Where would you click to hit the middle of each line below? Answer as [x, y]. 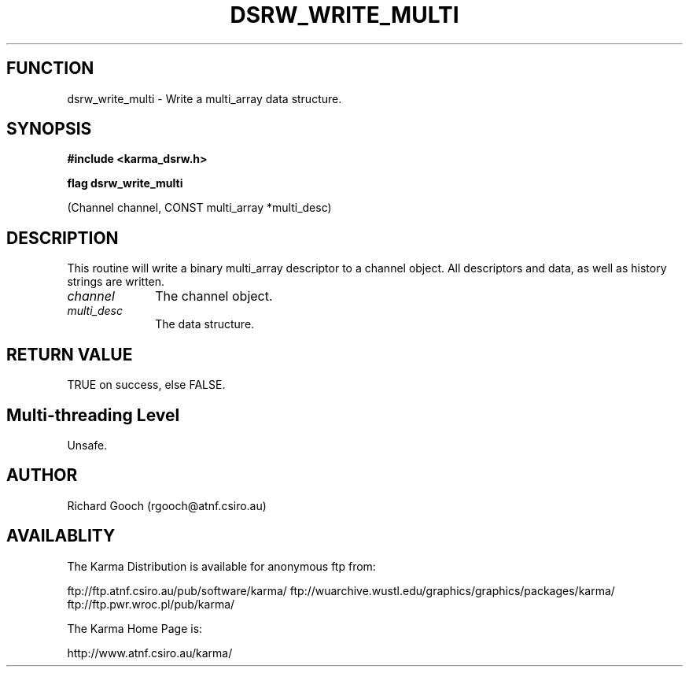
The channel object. [214, 296]
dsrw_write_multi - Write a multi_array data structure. [204, 98]
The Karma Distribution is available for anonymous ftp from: [221, 566]
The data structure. [205, 324]
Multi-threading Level [93, 415]
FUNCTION [50, 68]
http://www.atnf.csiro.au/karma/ [150, 653]
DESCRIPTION [63, 238]
